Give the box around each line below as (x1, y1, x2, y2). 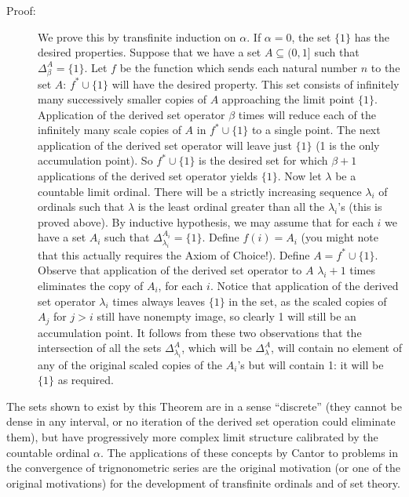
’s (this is (338, 198, 382, 215)
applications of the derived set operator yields (38, 168, 257, 184)
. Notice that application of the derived (210, 278, 399, 294)
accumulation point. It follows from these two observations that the (38, 324, 362, 340)
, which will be (181, 339, 252, 356)
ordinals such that (38, 198, 125, 215)
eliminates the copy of (38, 278, 144, 294)
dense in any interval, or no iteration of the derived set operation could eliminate (6, 413, 396, 430)
